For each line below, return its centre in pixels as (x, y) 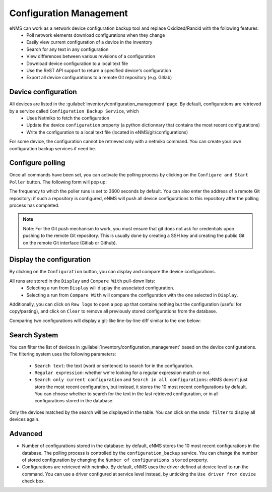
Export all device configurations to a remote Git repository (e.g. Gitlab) (99, 78)
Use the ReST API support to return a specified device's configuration (99, 70)
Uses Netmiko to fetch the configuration (68, 118)
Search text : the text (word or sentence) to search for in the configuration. (114, 365)
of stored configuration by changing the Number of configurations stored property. (115, 460)
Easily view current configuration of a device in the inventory (89, 42)
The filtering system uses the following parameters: (63, 354)
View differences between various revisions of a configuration (91, 56)
